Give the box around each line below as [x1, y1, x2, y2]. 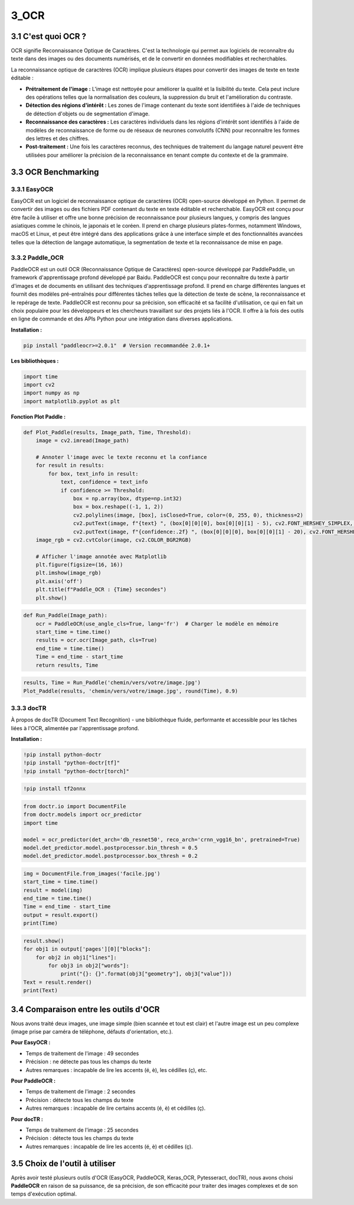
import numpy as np [23, 390, 80, 396]
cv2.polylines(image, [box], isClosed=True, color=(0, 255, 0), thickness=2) [73, 511, 304, 519]
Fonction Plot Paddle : [11, 413, 66, 420]
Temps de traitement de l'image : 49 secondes [25, 1049, 139, 1057]
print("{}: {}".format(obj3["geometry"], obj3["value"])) [60, 970, 232, 977]
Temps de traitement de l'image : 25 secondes [25, 1126, 139, 1133]
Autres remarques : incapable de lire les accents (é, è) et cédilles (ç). [25, 1143, 193, 1150]
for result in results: [35, 462, 104, 469]
